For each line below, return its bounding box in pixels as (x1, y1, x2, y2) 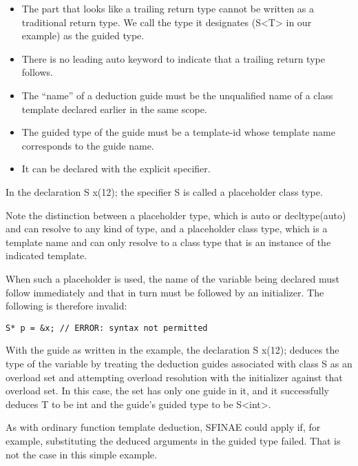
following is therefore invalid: (6, 298, 127, 313)
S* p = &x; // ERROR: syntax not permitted (6, 323, 208, 333)
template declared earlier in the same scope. (21, 101, 207, 116)
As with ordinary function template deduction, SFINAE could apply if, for (6, 420, 321, 434)
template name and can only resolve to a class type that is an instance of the (6, 234, 331, 249)
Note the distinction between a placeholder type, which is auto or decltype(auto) (6, 207, 346, 222)
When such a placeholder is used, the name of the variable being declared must (6, 271, 339, 285)
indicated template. (6, 248, 87, 263)
